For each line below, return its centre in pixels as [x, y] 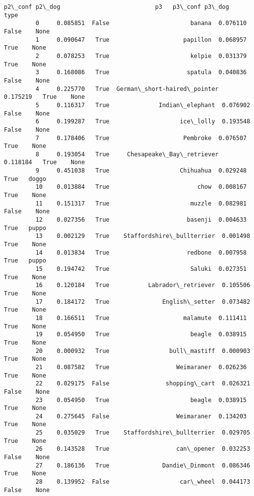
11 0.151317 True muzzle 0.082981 [141, 203]
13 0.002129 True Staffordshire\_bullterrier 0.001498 [143, 236]
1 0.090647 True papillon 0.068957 [141, 40]
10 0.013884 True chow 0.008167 [141, 187]
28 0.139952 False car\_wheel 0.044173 [143, 482]
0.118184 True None [44, 162]
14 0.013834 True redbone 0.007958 [141, 252]
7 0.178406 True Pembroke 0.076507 [141, 138]
